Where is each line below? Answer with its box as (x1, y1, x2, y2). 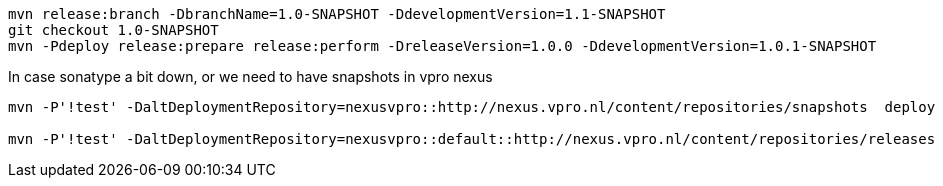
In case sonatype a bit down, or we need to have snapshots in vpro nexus (8, 68, 493, 85)
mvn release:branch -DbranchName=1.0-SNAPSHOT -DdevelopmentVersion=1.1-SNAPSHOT (8, 6, 666, 22)
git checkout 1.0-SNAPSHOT (8, 22, 219, 38)
